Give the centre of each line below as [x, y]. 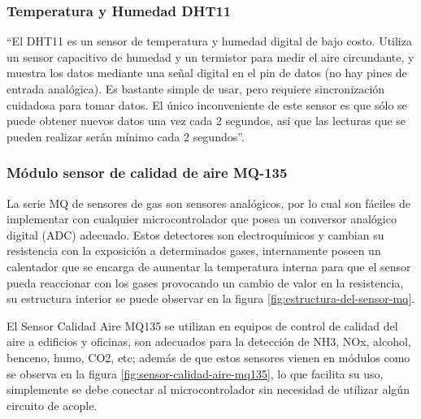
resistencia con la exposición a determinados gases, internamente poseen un [194, 251]
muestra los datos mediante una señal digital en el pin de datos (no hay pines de [207, 73]
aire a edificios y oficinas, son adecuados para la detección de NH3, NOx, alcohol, [209, 341]
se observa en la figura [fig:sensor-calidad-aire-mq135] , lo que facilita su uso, [195, 373]
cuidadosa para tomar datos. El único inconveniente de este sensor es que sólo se [207, 104]
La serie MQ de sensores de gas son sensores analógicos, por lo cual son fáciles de [209, 203]
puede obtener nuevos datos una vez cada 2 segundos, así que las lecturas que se [206, 121]
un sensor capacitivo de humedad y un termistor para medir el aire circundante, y [210, 56]
